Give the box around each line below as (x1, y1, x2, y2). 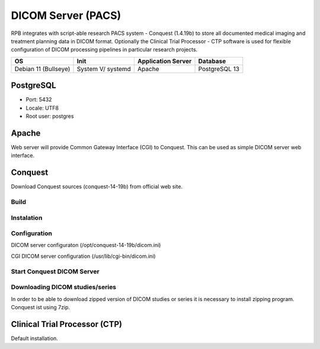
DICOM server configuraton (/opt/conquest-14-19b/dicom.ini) (11, 242, 161, 249)
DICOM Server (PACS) (11, 9, 121, 22)
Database (198, 57, 226, 65)
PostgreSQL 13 (198, 65, 240, 73)
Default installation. (11, 335, 59, 342)
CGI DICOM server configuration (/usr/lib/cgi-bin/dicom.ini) (11, 252, 156, 260)
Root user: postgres (25, 113, 74, 120)
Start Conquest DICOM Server (11, 267, 100, 276)
